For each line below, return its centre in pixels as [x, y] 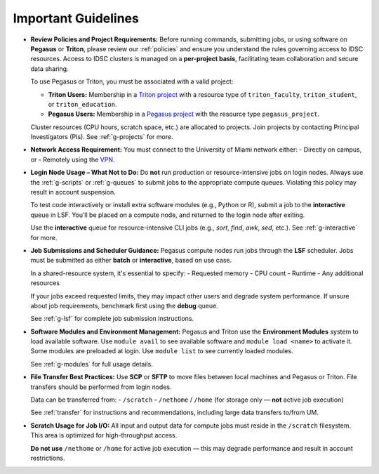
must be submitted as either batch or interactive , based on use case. [131, 261]
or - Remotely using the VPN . [73, 159]
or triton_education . [82, 104]
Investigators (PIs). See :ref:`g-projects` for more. [102, 137]
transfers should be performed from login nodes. [101, 387]
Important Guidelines [76, 18]
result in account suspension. [73, 192]
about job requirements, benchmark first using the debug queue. [125, 305]
